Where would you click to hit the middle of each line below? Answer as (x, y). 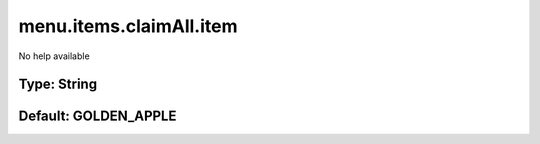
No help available (54, 56)
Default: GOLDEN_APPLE (97, 116)
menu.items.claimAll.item (128, 26)
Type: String (58, 84)
